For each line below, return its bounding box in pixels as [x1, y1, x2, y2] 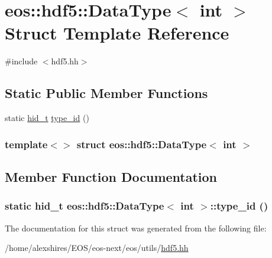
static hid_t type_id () [5, 112, 89, 124]
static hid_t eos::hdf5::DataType [5, 198, 164, 213]
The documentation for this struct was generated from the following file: [5, 221, 267, 234]
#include [5, 55, 38, 67]
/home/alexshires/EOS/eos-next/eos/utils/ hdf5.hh [5, 241, 189, 254]
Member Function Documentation [5, 167, 218, 185]
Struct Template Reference [5, 21, 229, 45]
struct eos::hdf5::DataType [76, 136, 207, 151]
